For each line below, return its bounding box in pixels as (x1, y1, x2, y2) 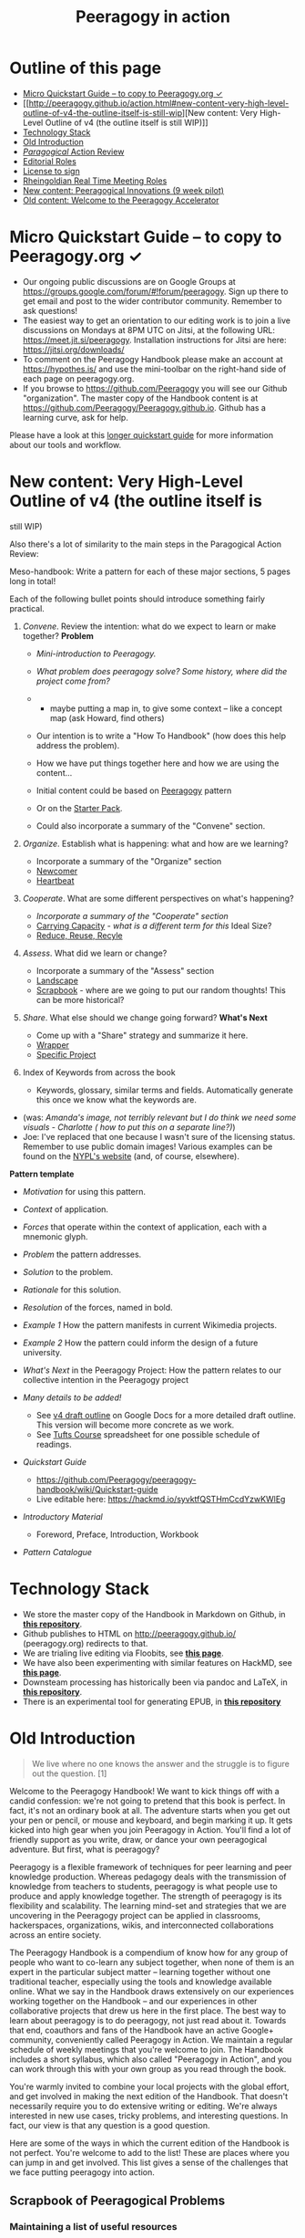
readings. (36, 1438, 73, 1449)
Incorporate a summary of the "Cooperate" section (36, 910, 229, 921)
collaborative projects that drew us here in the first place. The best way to (9, 2005, 287, 2016)
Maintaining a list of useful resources (9, 2221, 178, 2233)
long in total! (9, 575, 56, 586)
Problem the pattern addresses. (22, 1249, 142, 1260)
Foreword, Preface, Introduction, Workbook (36, 1529, 199, 1540)
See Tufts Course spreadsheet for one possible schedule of (36, 1428, 260, 1439)
